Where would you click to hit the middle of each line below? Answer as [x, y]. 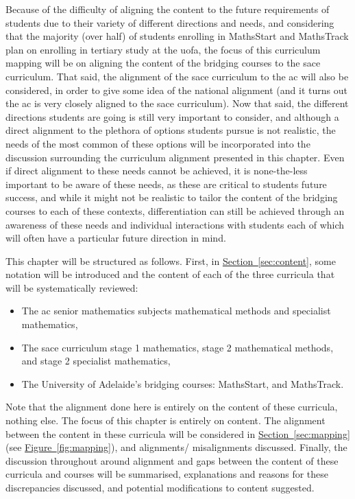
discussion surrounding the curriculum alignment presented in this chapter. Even [175, 157]
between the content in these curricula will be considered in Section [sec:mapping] [178, 433]
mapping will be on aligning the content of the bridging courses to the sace [163, 63]
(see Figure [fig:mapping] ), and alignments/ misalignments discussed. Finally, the [176, 447]
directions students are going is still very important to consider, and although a [172, 116]
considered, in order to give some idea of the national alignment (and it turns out [176, 90]
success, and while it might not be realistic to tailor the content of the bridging [172, 197]
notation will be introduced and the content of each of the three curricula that [170, 274]
